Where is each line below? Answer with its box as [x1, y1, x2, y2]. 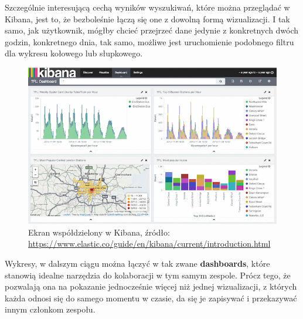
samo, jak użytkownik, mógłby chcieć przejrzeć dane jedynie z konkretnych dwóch [5, 24, 299, 36]
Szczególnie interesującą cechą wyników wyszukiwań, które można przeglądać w [5, 1, 290, 13]
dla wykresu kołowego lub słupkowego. [5, 47, 143, 59]
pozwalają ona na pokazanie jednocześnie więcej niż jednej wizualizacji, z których [5, 280, 297, 293]
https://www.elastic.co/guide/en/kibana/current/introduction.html [28, 237, 271, 250]
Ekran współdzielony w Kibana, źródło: [28, 226, 170, 238]
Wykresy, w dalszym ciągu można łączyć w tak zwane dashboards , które [5, 257, 270, 269]
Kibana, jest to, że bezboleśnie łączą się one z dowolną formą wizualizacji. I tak [5, 12, 290, 25]
